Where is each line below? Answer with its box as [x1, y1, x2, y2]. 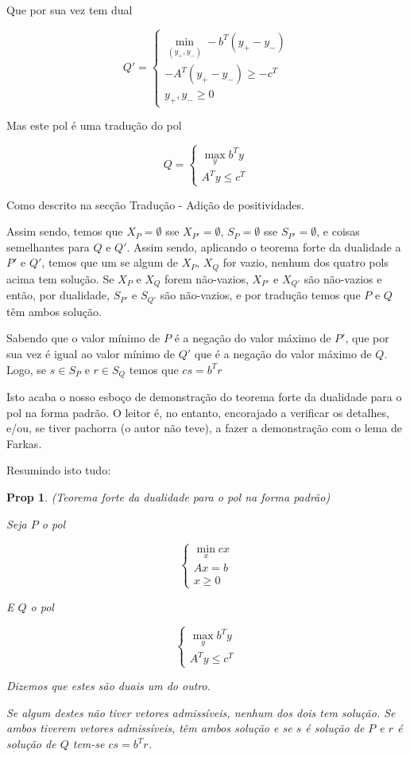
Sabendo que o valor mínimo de [6, 330, 161, 346]
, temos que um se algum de [41, 254, 178, 271]
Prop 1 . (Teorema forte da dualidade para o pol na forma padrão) [6, 488, 331, 505]
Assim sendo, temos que [6, 223, 123, 240]
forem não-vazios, [164, 270, 249, 287]
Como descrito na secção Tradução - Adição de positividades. [6, 196, 304, 213]
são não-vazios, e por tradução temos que [160, 287, 361, 303]
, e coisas [316, 223, 360, 240]
